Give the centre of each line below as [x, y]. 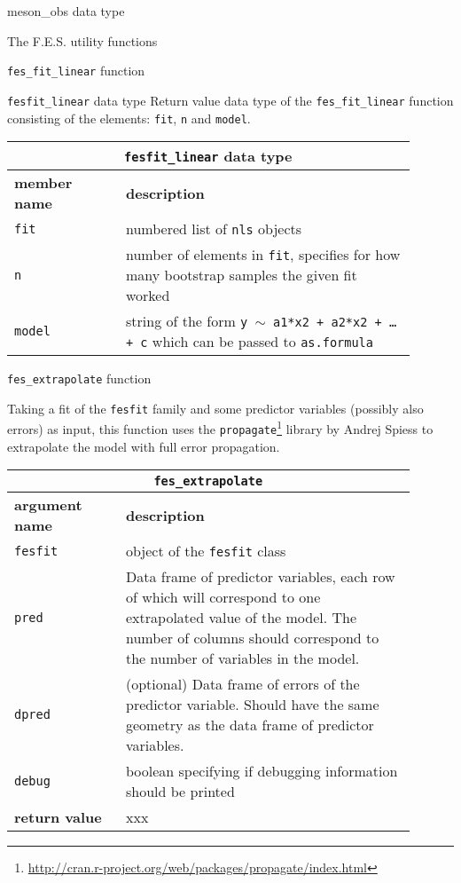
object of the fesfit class [206, 551]
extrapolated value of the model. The [241, 618]
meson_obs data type [66, 11]
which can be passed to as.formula [262, 342]
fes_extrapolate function [79, 378]
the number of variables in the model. [242, 658]
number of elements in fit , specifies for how [263, 255]
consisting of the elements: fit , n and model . [129, 118]
